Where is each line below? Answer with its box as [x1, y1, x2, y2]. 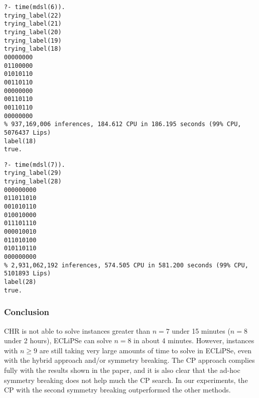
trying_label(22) [4, 12, 62, 19]
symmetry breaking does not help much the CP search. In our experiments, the [4, 374, 248, 385]
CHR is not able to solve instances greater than [4, 325, 151, 336]
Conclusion [4, 306, 49, 318]
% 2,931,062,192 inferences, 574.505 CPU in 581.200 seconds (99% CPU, [4, 261, 248, 269]
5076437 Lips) [4, 129, 51, 136]
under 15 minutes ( [172, 325, 230, 336]
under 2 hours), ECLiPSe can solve [4, 335, 112, 346]
